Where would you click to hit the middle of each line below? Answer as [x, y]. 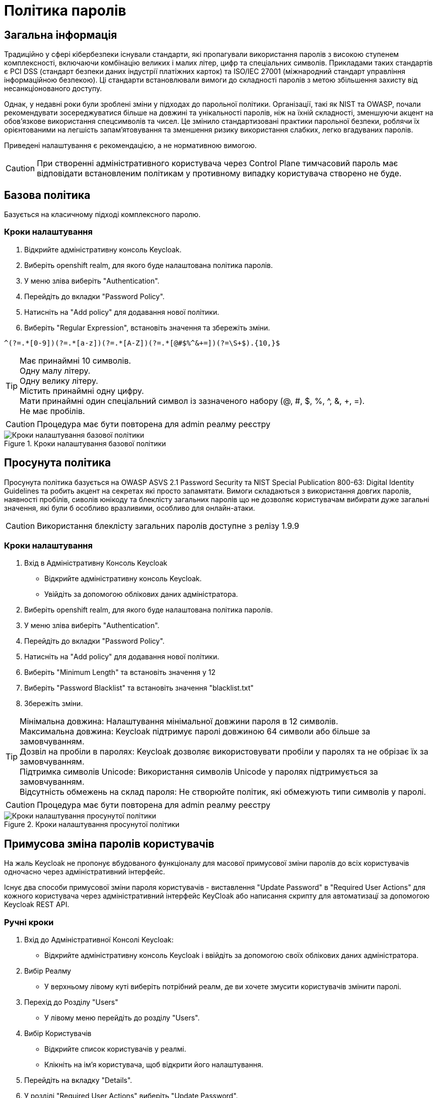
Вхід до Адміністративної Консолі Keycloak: [99, 939]
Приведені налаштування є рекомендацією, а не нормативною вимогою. [130, 146]
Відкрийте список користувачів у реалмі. [115, 1049]
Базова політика [47, 195]
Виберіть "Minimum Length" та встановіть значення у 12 [120, 672]
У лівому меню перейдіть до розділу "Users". [122, 1017]
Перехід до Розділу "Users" [71, 1002]
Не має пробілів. [52, 411]
